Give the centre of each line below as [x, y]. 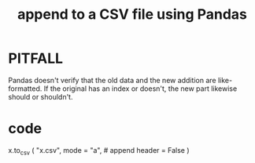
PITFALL [36, 58]
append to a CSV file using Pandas [132, 14]
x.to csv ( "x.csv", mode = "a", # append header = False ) [99, 151]
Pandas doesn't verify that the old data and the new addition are [112, 80]
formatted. [25, 89]
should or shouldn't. [41, 96]
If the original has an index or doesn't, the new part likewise [140, 89]
